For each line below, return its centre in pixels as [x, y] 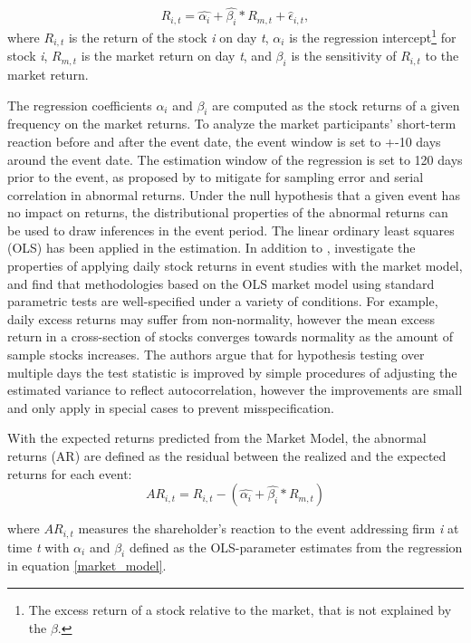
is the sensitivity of [344, 56]
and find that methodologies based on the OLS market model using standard [221, 283]
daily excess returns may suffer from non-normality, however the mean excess [221, 318]
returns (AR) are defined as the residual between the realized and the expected [227, 456]
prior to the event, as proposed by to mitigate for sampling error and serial [216, 177]
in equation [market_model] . [87, 566]
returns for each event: [70, 473]
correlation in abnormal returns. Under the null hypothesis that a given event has [234, 194]
